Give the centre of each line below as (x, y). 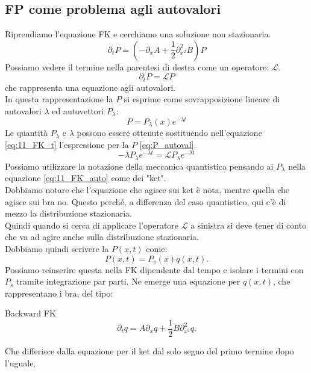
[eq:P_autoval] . (168, 144)
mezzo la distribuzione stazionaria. (69, 213)
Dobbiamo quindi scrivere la (57, 249)
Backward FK (30, 313)
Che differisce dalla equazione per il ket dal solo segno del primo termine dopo (149, 351)
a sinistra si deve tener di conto (249, 225)
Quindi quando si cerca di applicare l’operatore (92, 225)
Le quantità (26, 133)
